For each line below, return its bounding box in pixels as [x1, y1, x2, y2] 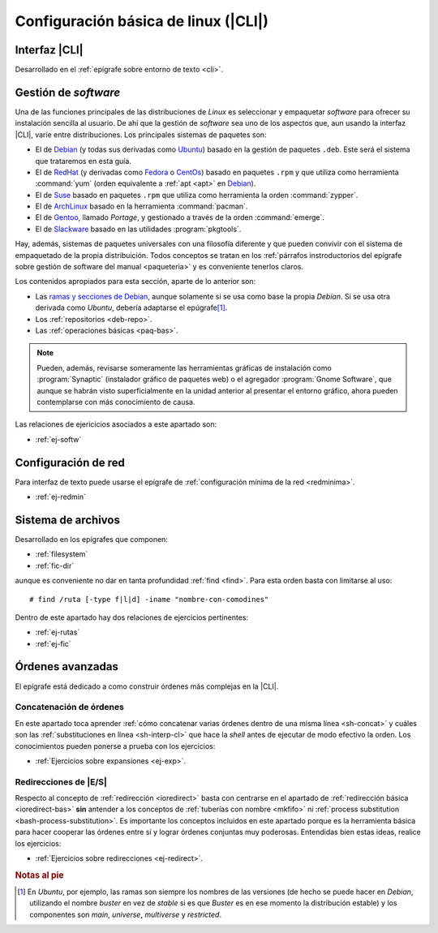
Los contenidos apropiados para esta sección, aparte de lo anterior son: [15, 277, 256, 286]
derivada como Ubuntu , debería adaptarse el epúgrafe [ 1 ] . [35, 303, 228, 312]
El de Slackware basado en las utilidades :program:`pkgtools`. [35, 224, 242, 234]
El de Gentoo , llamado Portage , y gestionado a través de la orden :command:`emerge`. [35, 213, 324, 222]
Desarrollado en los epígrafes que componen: [15, 534, 168, 544]
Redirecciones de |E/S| [15, 776, 107, 787]
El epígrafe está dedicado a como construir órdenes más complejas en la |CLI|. [15, 681, 279, 691]
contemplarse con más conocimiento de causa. [36, 397, 195, 406]
